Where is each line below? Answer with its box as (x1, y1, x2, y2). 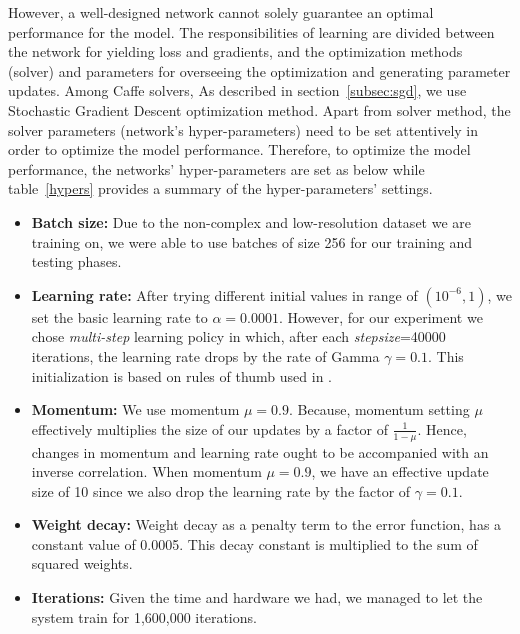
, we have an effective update (311, 461, 489, 482)
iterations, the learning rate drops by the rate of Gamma (31, 345, 380, 366)
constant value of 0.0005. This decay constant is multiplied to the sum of (31, 533, 478, 554)
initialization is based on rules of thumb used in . (31, 365, 333, 386)
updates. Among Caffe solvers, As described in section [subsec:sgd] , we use (8, 80, 467, 101)
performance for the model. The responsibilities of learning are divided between (8, 21, 495, 42)
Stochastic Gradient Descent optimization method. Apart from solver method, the (8, 99, 511, 120)
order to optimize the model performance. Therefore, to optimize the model (8, 139, 471, 160)
